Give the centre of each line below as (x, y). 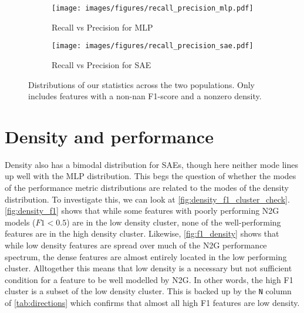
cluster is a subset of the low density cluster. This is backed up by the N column (148, 291)
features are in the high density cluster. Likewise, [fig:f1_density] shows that (142, 233)
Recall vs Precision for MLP (102, 27)
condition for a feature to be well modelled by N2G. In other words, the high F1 (149, 279)
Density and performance (109, 136)
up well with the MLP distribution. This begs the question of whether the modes (151, 176)
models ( (20, 222)
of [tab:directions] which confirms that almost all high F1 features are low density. (152, 302)
